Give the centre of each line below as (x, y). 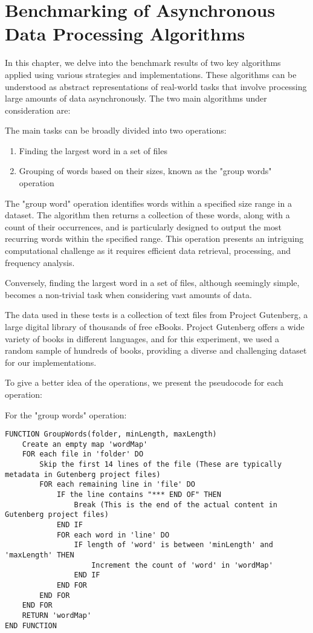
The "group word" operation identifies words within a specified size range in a (148, 203)
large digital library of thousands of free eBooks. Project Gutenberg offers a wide (155, 326)
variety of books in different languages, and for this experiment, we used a (142, 338)
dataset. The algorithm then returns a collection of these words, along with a (147, 215)
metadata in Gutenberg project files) (83, 474)
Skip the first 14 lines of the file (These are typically (161, 465)
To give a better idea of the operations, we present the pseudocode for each (144, 382)
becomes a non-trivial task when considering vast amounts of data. (128, 294)
